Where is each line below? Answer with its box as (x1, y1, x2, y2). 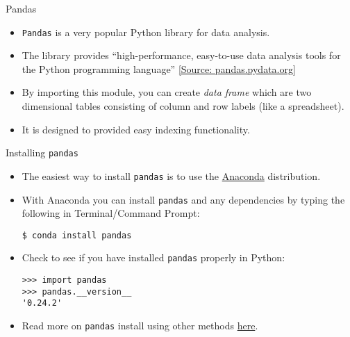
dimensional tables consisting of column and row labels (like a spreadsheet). (22, 99, 344, 113)
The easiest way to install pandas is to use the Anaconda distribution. (22, 168, 321, 183)
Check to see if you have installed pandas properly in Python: (22, 250, 285, 265)
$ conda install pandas (22, 230, 132, 240)
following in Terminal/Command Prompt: (22, 206, 200, 220)
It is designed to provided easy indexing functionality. (22, 122, 250, 136)
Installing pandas (6, 145, 78, 160)
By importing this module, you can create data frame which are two (22, 85, 312, 99)
